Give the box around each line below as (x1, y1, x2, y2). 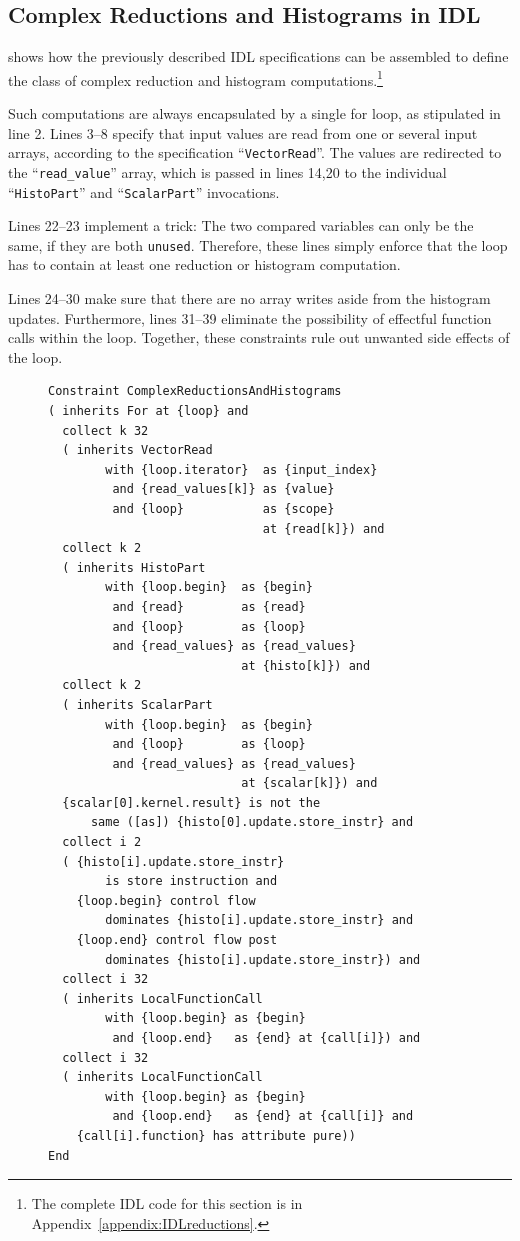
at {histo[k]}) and (241, 658, 371, 673)
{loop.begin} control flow (76, 893, 256, 908)
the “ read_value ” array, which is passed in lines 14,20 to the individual (8, 161, 447, 182)
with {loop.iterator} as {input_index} (105, 462, 378, 477)
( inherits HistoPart (62, 560, 206, 575)
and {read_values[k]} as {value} (112, 482, 335, 497)
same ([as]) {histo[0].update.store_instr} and (90, 815, 414, 830)
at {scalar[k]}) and (241, 776, 378, 791)
